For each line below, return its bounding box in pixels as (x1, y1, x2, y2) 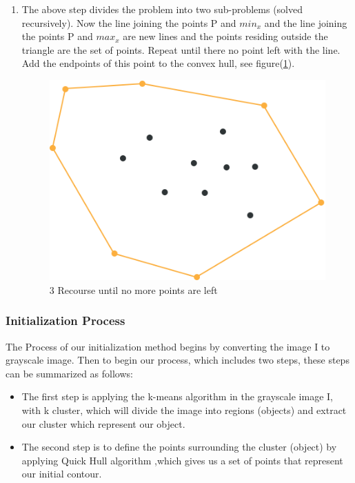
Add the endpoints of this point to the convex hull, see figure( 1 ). (21, 56, 295, 70)
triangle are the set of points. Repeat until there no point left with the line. (21, 42, 341, 57)
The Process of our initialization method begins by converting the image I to (6, 339, 330, 353)
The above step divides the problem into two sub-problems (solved (21, 2, 303, 16)
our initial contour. (21, 466, 102, 481)
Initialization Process (6, 312, 125, 329)
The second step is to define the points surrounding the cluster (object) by (21, 440, 337, 454)
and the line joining (264, 15, 347, 30)
